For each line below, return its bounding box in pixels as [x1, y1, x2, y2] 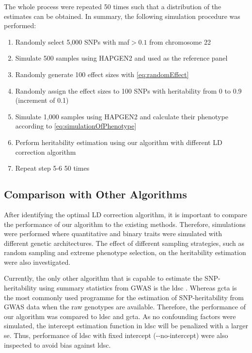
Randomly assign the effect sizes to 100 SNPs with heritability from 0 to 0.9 [15, 85, 242, 96]
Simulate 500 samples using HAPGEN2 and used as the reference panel [15, 53, 228, 63]
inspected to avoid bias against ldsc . [4, 339, 111, 350]
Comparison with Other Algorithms [4, 187, 187, 202]
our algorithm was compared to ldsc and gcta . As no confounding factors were [4, 311, 236, 321]
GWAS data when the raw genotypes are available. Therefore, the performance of [4, 302, 246, 312]
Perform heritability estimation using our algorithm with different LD [15, 137, 222, 147]
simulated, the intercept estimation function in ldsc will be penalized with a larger [4, 321, 248, 331]
